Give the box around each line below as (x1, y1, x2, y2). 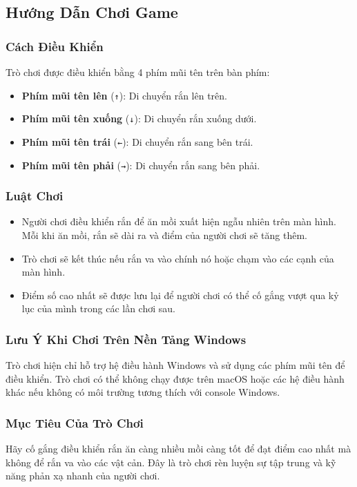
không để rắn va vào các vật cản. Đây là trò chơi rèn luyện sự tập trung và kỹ (6, 455, 336, 469)
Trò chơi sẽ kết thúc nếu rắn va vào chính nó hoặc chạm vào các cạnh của (21, 251, 334, 265)
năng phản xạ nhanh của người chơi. (6, 468, 160, 483)
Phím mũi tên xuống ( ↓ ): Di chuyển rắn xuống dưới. (21, 111, 257, 126)
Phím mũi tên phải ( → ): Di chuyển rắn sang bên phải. (21, 157, 260, 172)
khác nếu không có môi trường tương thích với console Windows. (6, 385, 280, 399)
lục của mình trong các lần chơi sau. (21, 301, 175, 316)
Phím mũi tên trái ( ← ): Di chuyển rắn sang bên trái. (21, 134, 253, 149)
